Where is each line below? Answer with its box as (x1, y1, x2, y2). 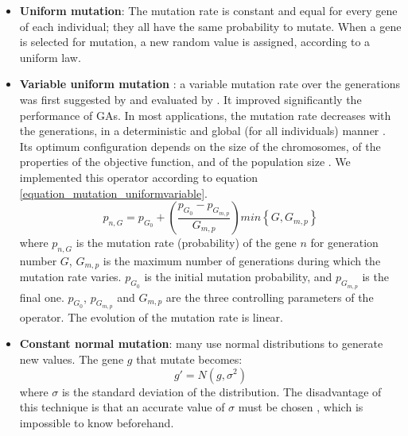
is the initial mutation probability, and (144, 268, 332, 285)
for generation (310, 234, 379, 251)
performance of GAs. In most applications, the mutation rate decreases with (19, 106, 391, 123)
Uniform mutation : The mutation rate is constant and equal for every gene (19, 2, 398, 18)
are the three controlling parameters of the (165, 288, 374, 305)
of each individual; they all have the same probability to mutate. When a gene (19, 17, 402, 34)
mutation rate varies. (19, 268, 122, 285)
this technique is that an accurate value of (19, 399, 225, 415)
